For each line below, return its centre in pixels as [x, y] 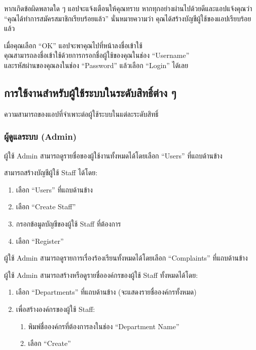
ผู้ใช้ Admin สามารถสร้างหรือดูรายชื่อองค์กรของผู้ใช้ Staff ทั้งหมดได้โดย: [101, 275]
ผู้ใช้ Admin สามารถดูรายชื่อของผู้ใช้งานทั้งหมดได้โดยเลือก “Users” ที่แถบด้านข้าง [113, 155]
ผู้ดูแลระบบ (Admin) [40, 136]
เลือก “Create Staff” [46, 206]
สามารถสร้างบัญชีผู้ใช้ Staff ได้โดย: [51, 172]
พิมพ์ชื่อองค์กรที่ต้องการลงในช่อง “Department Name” [104, 326]
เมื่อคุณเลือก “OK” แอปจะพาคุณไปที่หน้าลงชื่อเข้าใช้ [73, 45]
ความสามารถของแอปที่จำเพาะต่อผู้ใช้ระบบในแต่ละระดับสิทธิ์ [81, 114]
